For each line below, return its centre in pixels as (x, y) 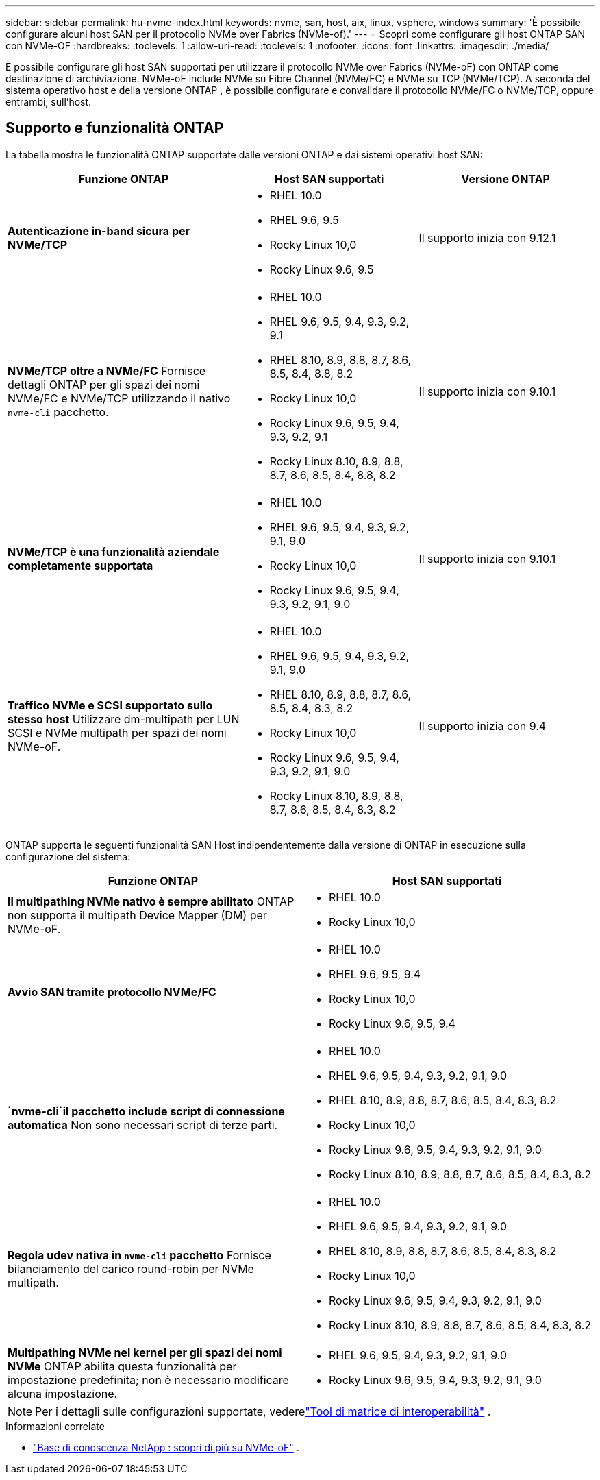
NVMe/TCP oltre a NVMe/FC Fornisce (107, 371)
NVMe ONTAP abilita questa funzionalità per (122, 1366)
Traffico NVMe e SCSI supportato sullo (110, 705)
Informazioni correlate (55, 1426)
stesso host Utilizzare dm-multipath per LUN (124, 719)
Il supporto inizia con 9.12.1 (487, 238)
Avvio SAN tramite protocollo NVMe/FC (112, 992)
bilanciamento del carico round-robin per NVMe (131, 1269)
